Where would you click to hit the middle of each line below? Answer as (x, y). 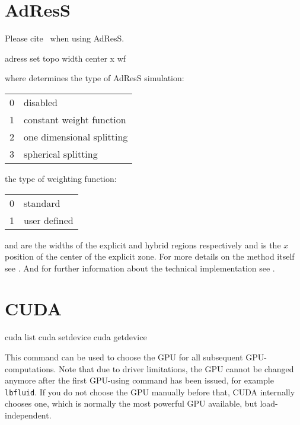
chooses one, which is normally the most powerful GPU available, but (131, 403)
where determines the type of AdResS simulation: (95, 78)
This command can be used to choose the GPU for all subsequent (124, 357)
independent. (28, 415)
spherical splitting (61, 154)
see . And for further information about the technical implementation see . (140, 268)
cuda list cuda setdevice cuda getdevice (76, 337)
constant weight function (75, 119)
